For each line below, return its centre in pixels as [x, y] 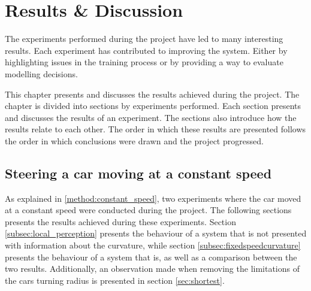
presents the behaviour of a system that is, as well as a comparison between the [151, 257]
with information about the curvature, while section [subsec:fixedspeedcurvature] [153, 245]
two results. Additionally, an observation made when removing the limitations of [152, 269]
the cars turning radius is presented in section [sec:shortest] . [115, 280]
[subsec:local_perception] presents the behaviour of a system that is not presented [156, 233]
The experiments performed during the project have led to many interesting [144, 39]
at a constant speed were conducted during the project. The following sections [148, 210]
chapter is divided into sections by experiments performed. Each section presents [153, 106]
